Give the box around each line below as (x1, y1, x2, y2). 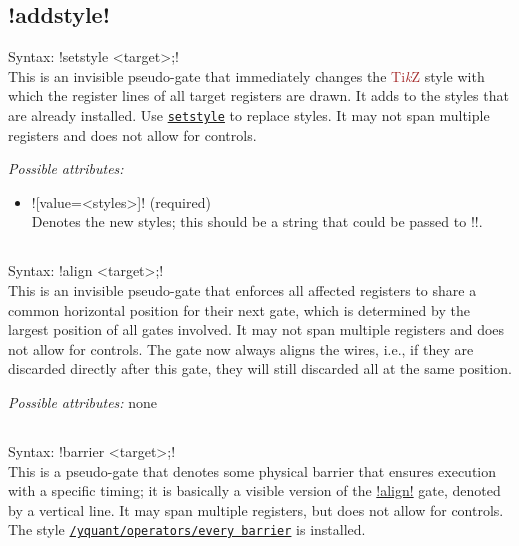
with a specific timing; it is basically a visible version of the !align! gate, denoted (8, 480, 501, 501)
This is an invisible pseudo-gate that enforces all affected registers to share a (8, 280, 477, 300)
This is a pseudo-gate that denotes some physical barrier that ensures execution (8, 460, 497, 481)
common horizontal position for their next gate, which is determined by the (8, 299, 470, 320)
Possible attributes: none (8, 391, 158, 412)
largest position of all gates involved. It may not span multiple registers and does (8, 319, 505, 340)
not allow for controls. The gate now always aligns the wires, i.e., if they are (8, 338, 474, 359)
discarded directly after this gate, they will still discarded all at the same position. (8, 358, 512, 379)
